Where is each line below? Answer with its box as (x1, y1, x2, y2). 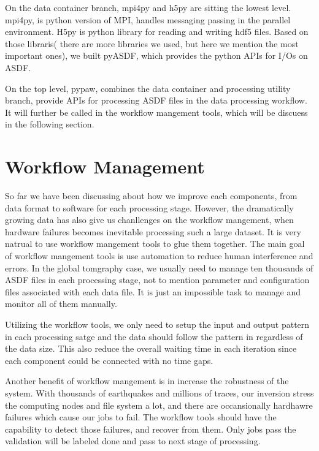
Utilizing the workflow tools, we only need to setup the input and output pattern (5, 318, 310, 330)
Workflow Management (5, 154, 205, 179)
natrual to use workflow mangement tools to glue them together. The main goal (5, 237, 305, 250)
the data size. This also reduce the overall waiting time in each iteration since (5, 342, 297, 355)
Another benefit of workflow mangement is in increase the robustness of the (5, 374, 289, 387)
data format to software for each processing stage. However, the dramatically (5, 201, 294, 214)
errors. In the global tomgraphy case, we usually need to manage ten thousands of (5, 261, 313, 274)
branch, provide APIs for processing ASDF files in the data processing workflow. (5, 94, 307, 107)
